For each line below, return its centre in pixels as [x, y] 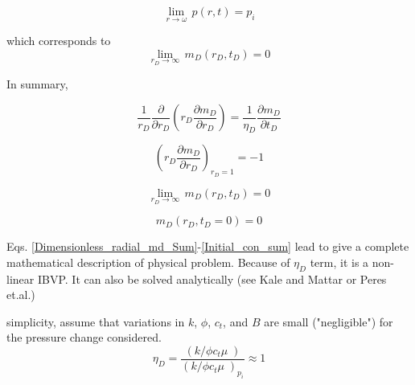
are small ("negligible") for [329, 321]
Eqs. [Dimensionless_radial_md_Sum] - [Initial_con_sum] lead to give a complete [208, 246]
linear [21, 279]
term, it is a [339, 262]
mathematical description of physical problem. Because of [148, 262]
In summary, [37, 84]
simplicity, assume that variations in [96, 321]
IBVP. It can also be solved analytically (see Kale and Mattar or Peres [212, 279]
